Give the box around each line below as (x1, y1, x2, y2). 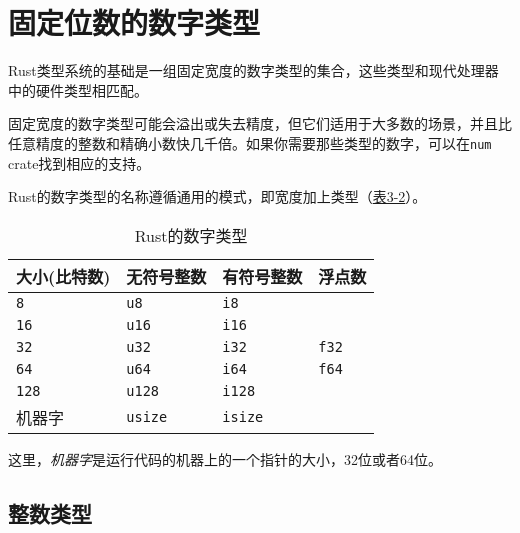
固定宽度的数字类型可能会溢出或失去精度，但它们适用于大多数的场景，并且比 (8, 113, 512, 134)
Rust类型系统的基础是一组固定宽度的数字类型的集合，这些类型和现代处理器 (8, 60, 499, 81)
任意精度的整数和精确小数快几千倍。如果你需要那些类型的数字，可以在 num (8, 132, 492, 153)
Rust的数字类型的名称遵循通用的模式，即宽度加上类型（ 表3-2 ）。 (8, 186, 427, 207)
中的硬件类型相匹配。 (8, 79, 148, 100)
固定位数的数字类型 (8, 2, 261, 43)
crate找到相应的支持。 (8, 152, 151, 173)
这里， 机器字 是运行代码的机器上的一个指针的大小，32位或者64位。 (8, 448, 442, 469)
